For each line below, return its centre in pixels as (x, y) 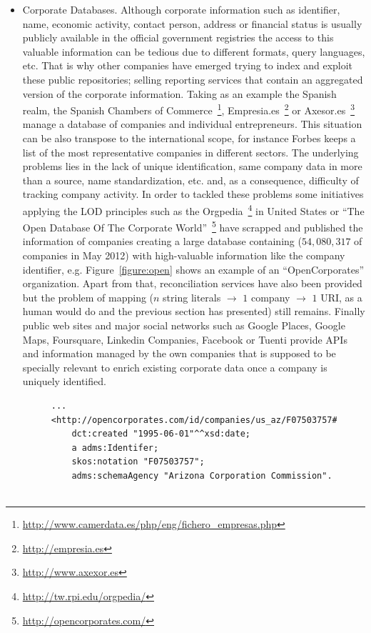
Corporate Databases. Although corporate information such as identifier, (181, 9)
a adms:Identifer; (115, 448)
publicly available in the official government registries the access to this (178, 38)
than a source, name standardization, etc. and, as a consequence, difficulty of (190, 180)
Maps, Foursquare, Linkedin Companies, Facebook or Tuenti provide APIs (185, 339)
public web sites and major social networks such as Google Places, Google (184, 325)
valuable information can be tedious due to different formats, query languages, (194, 51)
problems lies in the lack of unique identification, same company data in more (192, 166)
